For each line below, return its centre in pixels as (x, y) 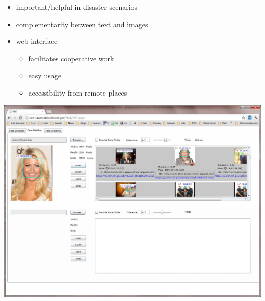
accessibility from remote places (78, 92)
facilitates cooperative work (71, 58)
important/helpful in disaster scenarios (77, 7)
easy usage (45, 75)
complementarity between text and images (82, 24)
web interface (37, 41)
